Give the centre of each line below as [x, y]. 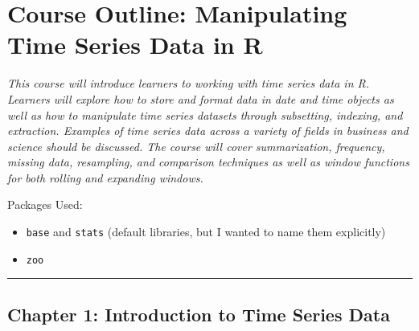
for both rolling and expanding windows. [105, 177]
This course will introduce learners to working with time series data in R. [189, 83]
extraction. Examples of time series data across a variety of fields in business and [208, 131]
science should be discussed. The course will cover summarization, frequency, [196, 146]
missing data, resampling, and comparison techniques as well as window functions [208, 162]
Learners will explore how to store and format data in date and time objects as [201, 98]
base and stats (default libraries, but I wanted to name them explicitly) [206, 232]
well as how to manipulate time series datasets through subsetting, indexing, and [205, 114]
